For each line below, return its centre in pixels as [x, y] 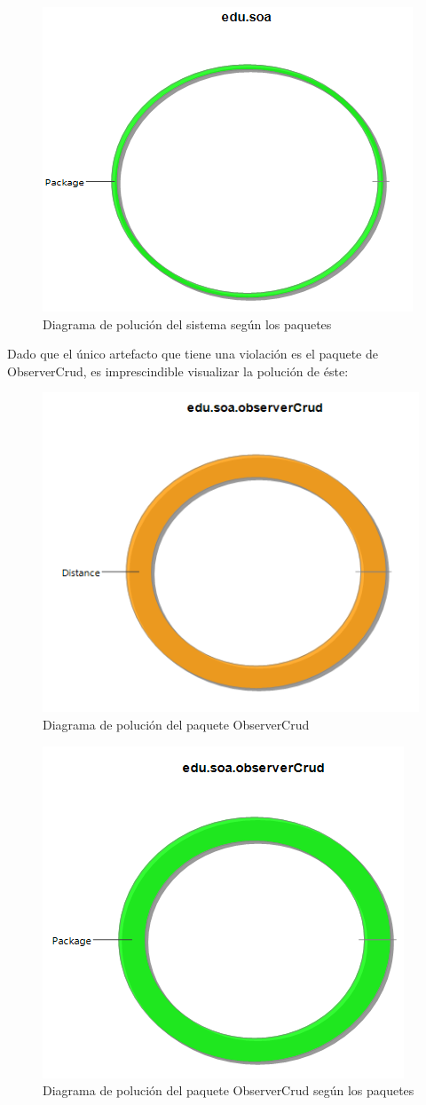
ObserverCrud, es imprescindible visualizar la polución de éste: [178, 371]
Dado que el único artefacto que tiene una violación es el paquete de [193, 354]
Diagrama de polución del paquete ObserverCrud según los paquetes [229, 1090]
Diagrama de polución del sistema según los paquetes [187, 324]
